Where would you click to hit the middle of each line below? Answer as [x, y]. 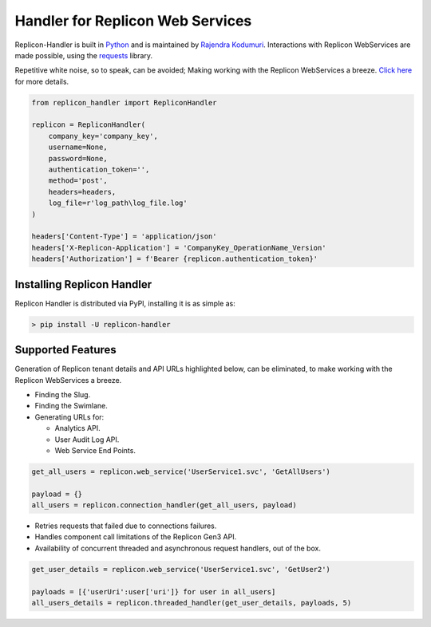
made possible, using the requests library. [84, 55]
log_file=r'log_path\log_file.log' [118, 203]
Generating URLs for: [69, 417]
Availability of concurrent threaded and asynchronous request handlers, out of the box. [178, 548]
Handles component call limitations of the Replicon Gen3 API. [136, 537]
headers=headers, [82, 192]
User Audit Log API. [87, 440]
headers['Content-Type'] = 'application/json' [124, 237]
